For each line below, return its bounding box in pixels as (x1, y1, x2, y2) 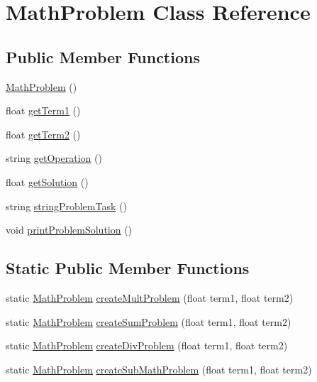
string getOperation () (6, 151, 102, 165)
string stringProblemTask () (6, 198, 127, 213)
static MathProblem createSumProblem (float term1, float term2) (6, 314, 291, 329)
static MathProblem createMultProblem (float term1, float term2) (6, 290, 294, 305)
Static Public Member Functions (6, 257, 250, 279)
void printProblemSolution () (6, 222, 133, 237)
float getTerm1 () (6, 103, 81, 118)
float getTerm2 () (6, 126, 81, 141)
